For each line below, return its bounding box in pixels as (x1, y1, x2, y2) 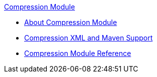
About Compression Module (24, 18, 117, 26)
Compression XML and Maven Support (24, 33, 153, 42)
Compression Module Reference (24, 49, 131, 57)
